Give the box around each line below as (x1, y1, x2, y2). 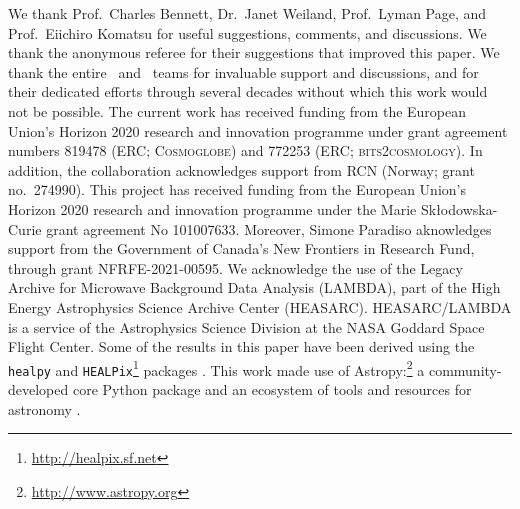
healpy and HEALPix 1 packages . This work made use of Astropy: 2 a (8, 356, 425, 380)
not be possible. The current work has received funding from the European (8, 100, 467, 121)
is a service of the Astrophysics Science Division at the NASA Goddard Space (8, 316, 485, 337)
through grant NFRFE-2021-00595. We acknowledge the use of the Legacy (8, 257, 463, 278)
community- (428, 359, 502, 380)
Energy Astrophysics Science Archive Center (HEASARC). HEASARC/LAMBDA (8, 296, 512, 317)
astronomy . (8, 398, 81, 419)
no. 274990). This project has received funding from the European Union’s (8, 179, 466, 200)
